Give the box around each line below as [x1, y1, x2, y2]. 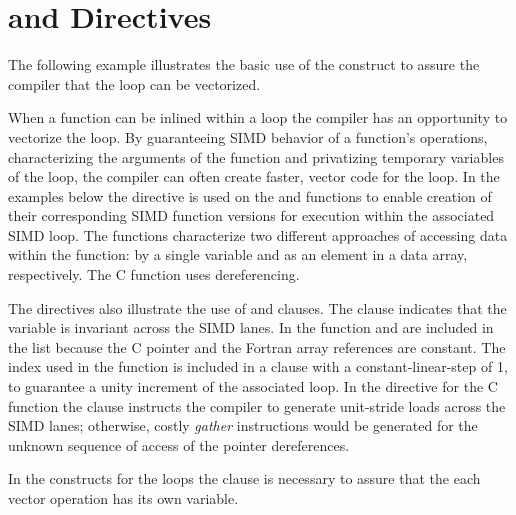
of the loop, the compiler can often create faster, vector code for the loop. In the [8, 166, 500, 187]
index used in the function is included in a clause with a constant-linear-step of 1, [8, 356, 508, 377]
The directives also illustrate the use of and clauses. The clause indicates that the [8, 297, 507, 318]
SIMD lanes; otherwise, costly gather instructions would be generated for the [8, 415, 478, 436]
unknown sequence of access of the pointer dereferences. [8, 434, 350, 455]
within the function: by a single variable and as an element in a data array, [8, 244, 468, 265]
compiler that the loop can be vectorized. [8, 73, 261, 94]
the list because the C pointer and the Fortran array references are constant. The [8, 336, 506, 357]
